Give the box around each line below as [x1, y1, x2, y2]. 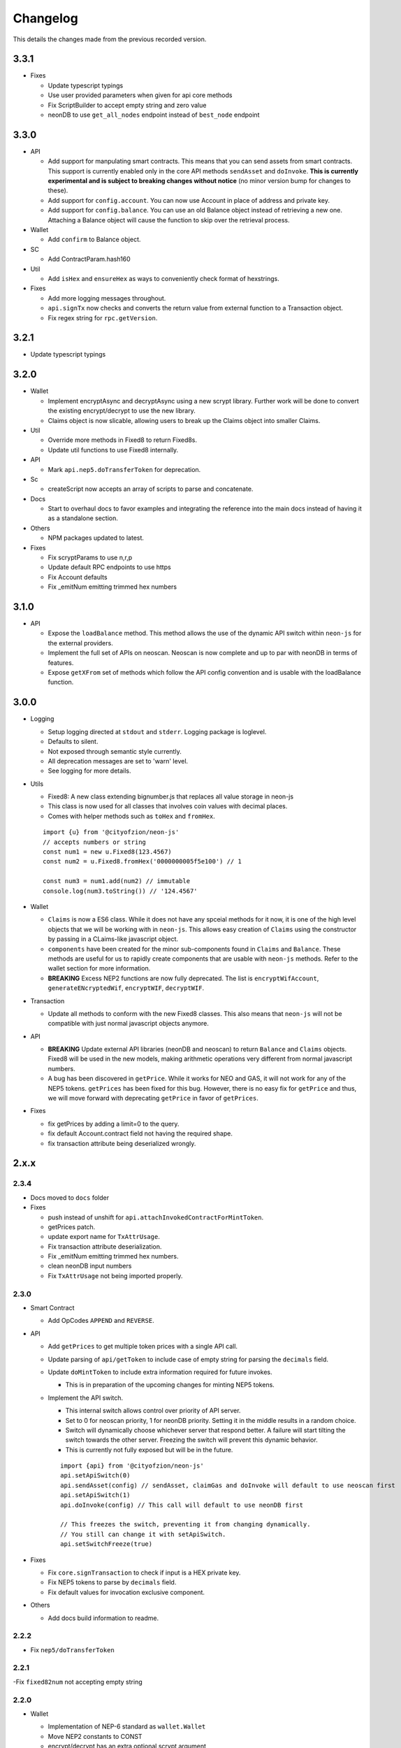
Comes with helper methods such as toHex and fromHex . [48, 812, 216, 820]
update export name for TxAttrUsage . [48, 1233, 160, 1241]
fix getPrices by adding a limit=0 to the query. [48, 1119, 180, 1128]
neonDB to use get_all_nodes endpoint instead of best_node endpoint [48, 110, 260, 119]
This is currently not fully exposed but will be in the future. [65, 1445, 233, 1454]
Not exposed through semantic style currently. [48, 747, 182, 755]
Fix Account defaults [48, 573, 108, 581]
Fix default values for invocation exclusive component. [48, 1588, 205, 1596]
